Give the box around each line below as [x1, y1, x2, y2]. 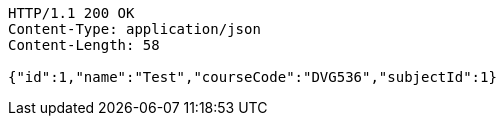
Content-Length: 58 [8, 37, 160, 53]
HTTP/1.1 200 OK [8, 5, 135, 21]
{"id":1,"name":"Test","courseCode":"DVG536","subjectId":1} [8, 69, 497, 85]
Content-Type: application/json [8, 21, 261, 37]
